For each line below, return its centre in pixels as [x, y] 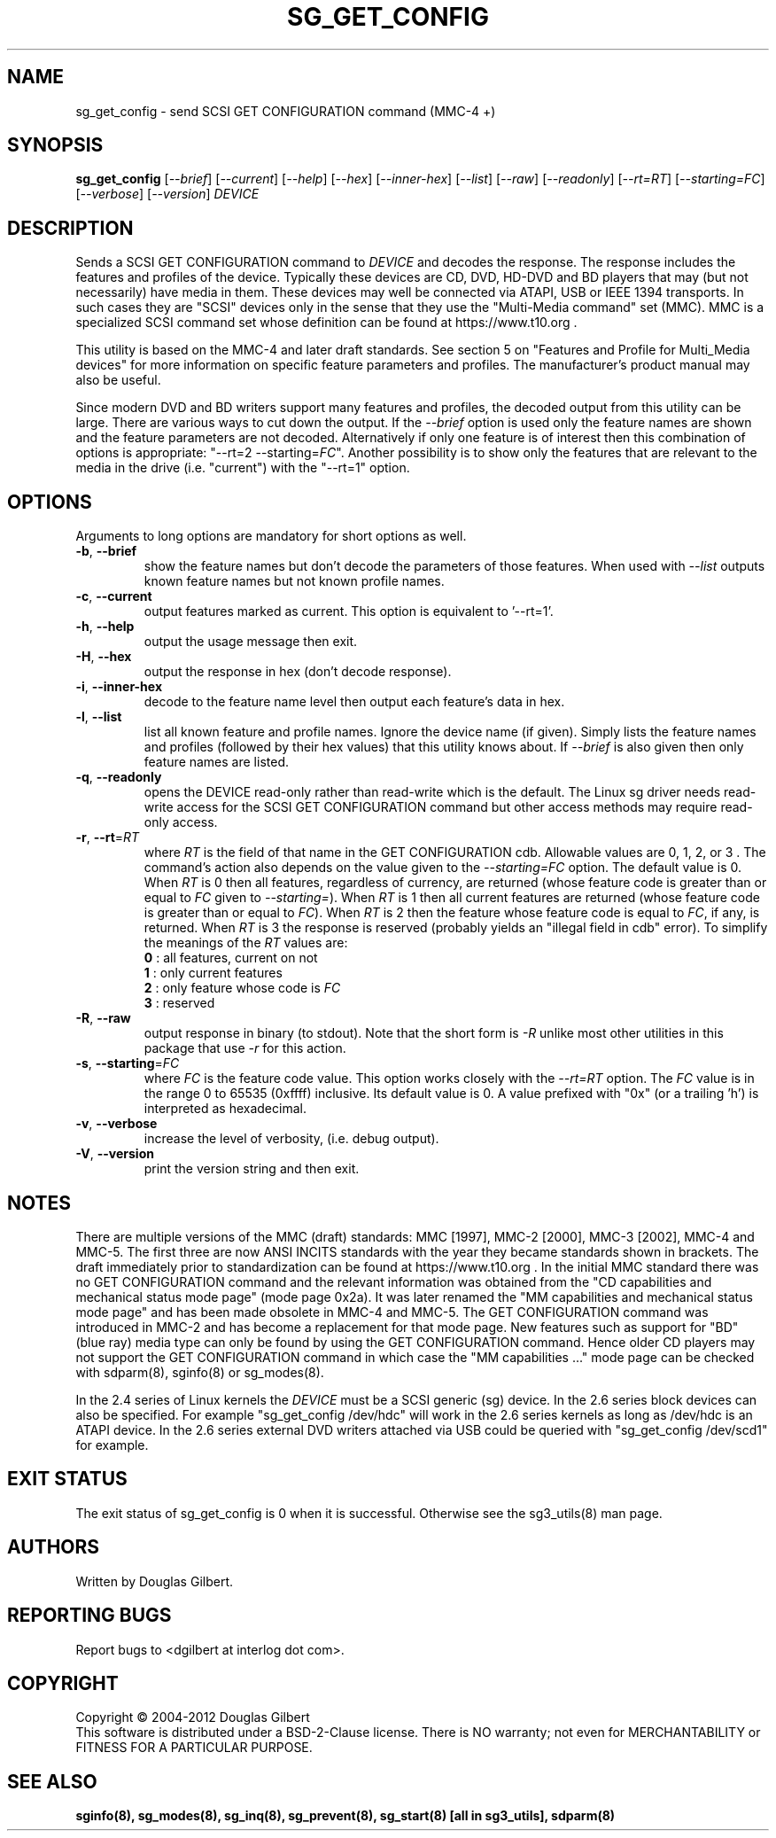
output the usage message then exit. [251, 642]
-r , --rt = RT [108, 837]
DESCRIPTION [70, 228]
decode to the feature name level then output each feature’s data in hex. [354, 702]
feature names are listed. [216, 762]
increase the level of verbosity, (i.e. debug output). [291, 1139]
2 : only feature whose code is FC [242, 988]
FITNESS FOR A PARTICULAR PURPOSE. [194, 1748]
